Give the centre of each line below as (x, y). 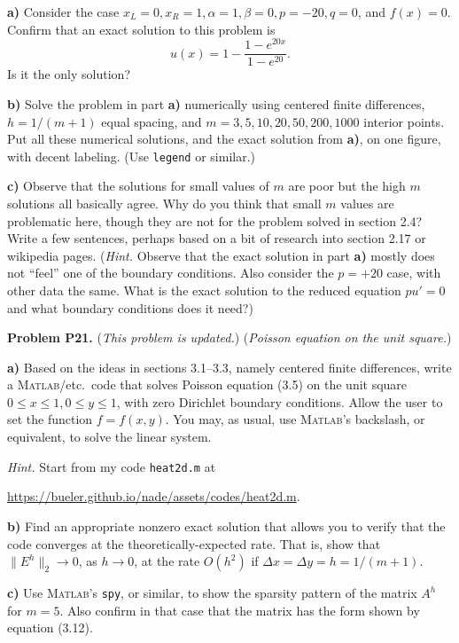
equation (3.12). (50, 627)
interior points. (404, 121)
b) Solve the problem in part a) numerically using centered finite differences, (216, 103)
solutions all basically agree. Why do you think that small (164, 203)
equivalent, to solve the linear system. (109, 437)
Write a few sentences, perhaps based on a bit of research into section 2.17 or (217, 238)
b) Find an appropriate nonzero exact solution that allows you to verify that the (226, 525)
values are (367, 203)
